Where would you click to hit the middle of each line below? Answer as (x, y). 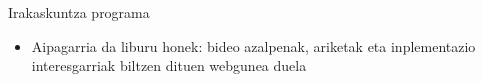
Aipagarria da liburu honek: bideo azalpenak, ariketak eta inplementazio (253, 45)
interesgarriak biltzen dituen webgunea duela (169, 65)
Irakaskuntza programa (79, 12)
